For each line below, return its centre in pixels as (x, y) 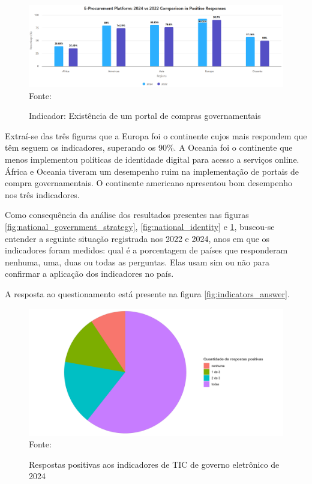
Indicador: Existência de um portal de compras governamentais (145, 116)
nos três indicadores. (42, 194)
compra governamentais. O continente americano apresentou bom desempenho (149, 183)
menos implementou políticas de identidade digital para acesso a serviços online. (152, 159)
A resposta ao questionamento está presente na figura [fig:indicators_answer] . (147, 293)
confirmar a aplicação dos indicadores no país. (89, 274)
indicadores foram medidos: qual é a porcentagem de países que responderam (146, 250)
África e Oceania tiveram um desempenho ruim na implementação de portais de (152, 171)
